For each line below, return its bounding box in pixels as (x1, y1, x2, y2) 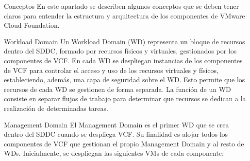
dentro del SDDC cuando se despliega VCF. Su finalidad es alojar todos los (4, 129, 228, 139)
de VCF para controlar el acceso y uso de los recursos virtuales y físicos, (4, 65, 218, 75)
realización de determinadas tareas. (4, 103, 108, 113)
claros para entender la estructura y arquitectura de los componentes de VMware (4, 10, 245, 20)
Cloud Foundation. (4, 20, 60, 30)
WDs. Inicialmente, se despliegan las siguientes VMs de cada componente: (4, 148, 224, 158)
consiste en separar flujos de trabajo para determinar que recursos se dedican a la (4, 93, 246, 104)
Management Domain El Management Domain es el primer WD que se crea (4, 119, 229, 129)
